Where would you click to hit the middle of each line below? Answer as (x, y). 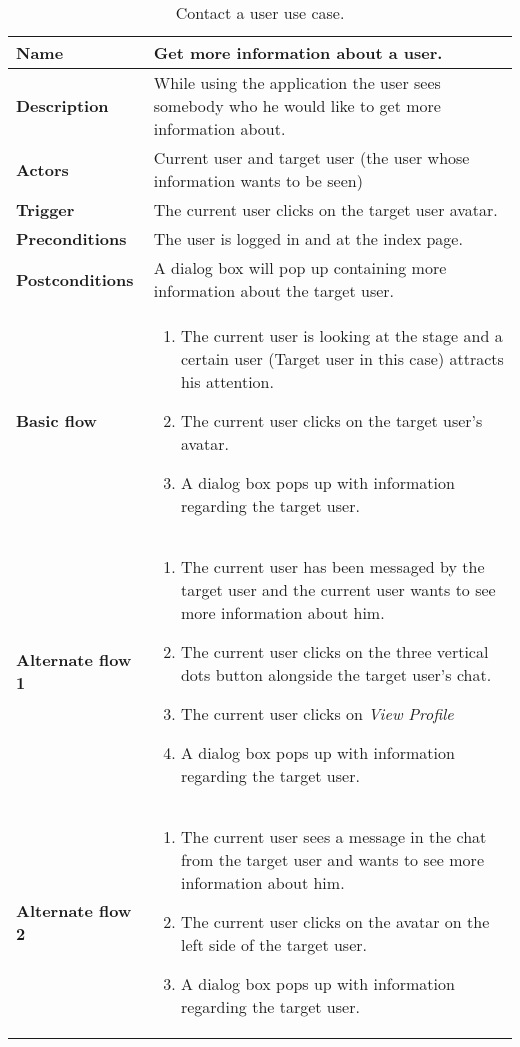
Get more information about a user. (298, 52)
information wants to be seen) (258, 180)
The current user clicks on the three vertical (334, 651)
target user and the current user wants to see (338, 589)
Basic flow (56, 420)
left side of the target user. (273, 944)
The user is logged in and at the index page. (308, 238)
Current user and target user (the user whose (311, 157)
